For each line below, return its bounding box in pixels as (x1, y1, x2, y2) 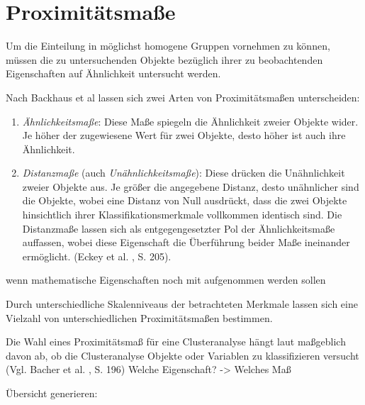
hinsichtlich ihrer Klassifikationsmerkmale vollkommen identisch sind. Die (22, 207, 342, 222)
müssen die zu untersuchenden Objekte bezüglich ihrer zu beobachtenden (6, 52, 323, 67)
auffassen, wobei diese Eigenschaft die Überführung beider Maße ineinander (22, 235, 350, 250)
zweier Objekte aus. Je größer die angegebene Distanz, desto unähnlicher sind (22, 179, 359, 194)
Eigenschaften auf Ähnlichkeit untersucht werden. (6, 66, 221, 81)
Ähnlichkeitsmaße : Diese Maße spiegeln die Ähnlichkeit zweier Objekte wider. (22, 113, 359, 128)
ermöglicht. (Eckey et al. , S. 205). (22, 248, 172, 263)
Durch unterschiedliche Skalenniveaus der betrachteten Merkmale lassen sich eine (6, 296, 358, 311)
